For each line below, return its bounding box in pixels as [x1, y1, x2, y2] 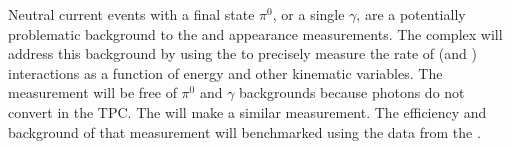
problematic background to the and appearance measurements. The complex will [8, 23, 503, 44]
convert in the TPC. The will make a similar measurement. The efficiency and [8, 101, 487, 122]
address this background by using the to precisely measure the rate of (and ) [8, 43, 477, 64]
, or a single [272, 4, 345, 24]
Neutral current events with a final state [8, 4, 255, 24]
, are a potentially [356, 4, 466, 24]
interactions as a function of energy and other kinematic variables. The [8, 62, 443, 83]
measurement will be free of [8, 82, 177, 103]
